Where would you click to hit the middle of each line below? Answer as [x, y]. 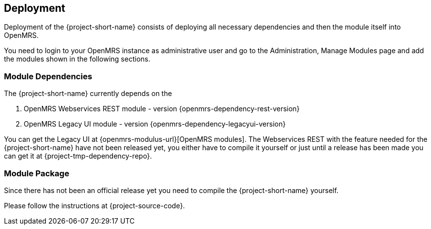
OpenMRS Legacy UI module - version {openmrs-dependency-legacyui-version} [155, 124]
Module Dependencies [48, 76]
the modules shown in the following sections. [77, 59]
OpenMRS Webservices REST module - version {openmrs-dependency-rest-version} [162, 109]
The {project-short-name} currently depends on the [88, 94]
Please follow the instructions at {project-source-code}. [94, 205]
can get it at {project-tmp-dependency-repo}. [78, 156]
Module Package [37, 173]
